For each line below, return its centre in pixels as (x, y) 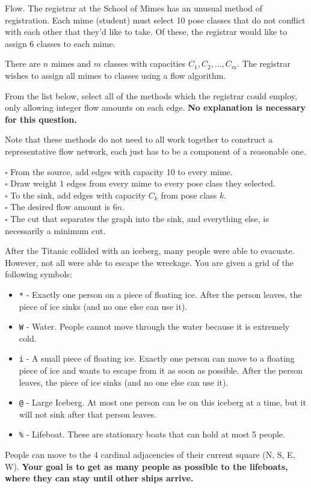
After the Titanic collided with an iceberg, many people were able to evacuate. (150, 251)
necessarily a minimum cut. (55, 230)
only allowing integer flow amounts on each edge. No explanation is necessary (155, 107)
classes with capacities (145, 63)
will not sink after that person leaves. (88, 414)
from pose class (189, 195)
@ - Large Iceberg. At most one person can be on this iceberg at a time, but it (162, 402)
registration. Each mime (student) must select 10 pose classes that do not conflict (155, 20)
